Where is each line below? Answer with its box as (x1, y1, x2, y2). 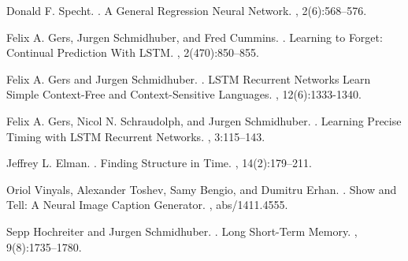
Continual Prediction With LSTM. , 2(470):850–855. (6, 44, 259, 61)
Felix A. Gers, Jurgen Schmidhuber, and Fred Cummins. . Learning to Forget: (6, 28, 383, 45)
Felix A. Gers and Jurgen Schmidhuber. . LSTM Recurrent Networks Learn (6, 70, 371, 87)
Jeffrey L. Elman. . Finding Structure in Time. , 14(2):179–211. (6, 155, 312, 171)
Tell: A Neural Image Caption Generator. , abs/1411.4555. (6, 196, 288, 213)
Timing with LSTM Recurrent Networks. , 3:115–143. (6, 128, 265, 144)
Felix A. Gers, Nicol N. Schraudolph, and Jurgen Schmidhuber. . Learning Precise (6, 112, 402, 129)
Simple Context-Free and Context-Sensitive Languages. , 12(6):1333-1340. (6, 86, 362, 103)
